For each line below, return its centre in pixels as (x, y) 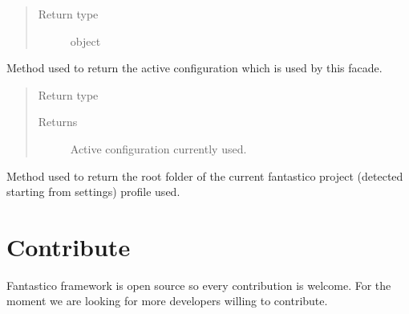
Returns (58, 122)
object (85, 41)
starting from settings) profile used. (93, 192)
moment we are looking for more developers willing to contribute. (167, 301)
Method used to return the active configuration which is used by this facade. (194, 68)
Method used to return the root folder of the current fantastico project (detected (205, 175)
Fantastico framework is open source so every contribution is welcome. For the (199, 285)
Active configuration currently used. (158, 148)
